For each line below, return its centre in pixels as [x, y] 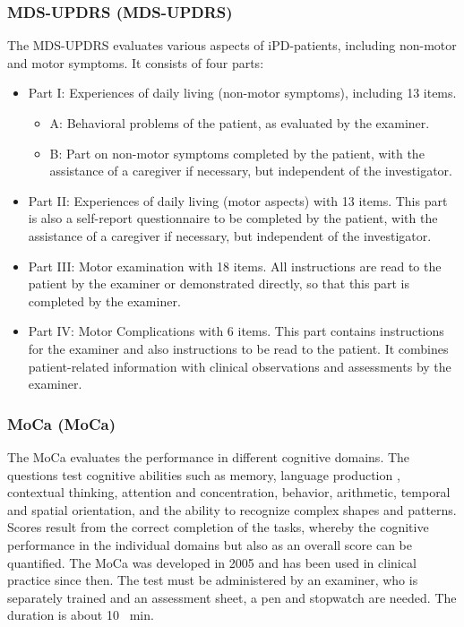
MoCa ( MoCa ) [61, 423]
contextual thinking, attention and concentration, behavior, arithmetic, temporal [229, 492]
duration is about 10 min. [81, 615]
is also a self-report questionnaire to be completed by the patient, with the [233, 218]
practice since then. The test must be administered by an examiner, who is [213, 580]
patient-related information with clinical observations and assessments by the [240, 366]
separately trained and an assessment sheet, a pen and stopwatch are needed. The [232, 597]
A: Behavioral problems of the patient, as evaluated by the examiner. [240, 123]
